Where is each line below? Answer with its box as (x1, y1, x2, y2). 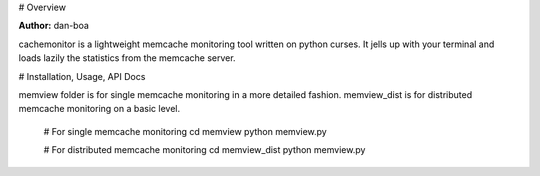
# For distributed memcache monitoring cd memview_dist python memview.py (43, 144, 366, 156)
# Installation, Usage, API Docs (18, 70, 146, 82)
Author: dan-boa (18, 20, 90, 32)
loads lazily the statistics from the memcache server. (18, 52, 236, 64)
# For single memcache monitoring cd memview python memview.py (43, 125, 327, 137)
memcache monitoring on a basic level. (18, 103, 180, 115)
